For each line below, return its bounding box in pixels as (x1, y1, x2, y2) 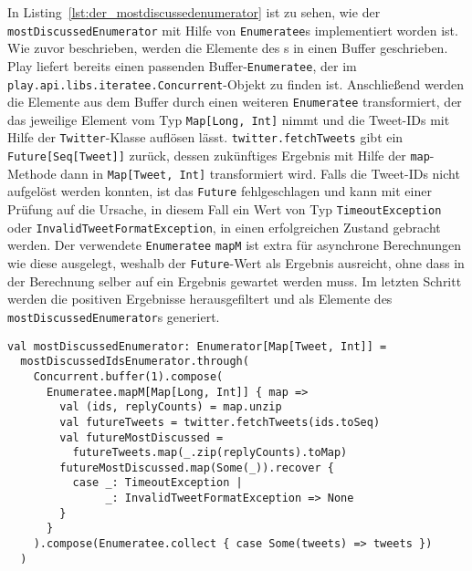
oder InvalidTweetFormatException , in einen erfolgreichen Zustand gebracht (7, 217, 441, 236)
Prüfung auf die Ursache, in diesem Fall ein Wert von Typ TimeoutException (7, 200, 442, 219)
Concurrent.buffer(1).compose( (33, 369, 224, 383)
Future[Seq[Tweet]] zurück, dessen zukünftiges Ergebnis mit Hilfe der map (7, 146, 430, 165)
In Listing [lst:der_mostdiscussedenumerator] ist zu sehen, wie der (7, 3, 381, 21)
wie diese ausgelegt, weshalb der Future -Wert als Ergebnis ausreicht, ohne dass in (7, 254, 465, 273)
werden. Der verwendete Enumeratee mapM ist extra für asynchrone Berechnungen (7, 235, 461, 254)
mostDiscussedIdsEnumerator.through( (20, 355, 249, 369)
